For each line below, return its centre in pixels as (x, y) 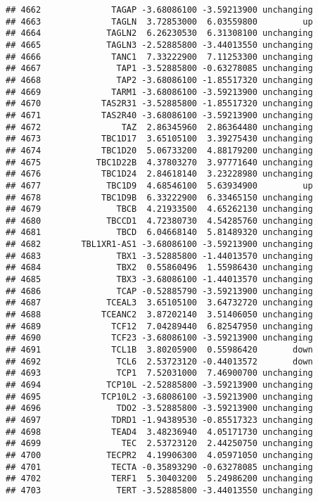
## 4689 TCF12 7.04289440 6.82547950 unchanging (159, 326)
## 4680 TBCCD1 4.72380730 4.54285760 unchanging (159, 221)
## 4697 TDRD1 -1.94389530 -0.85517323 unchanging (159, 420)
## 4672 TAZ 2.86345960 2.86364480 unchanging (159, 127)
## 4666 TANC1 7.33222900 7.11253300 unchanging (159, 57)
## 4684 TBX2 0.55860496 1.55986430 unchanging (159, 268)
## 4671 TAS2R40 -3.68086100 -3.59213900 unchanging (159, 115)
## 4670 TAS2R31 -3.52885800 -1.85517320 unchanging (159, 104)
